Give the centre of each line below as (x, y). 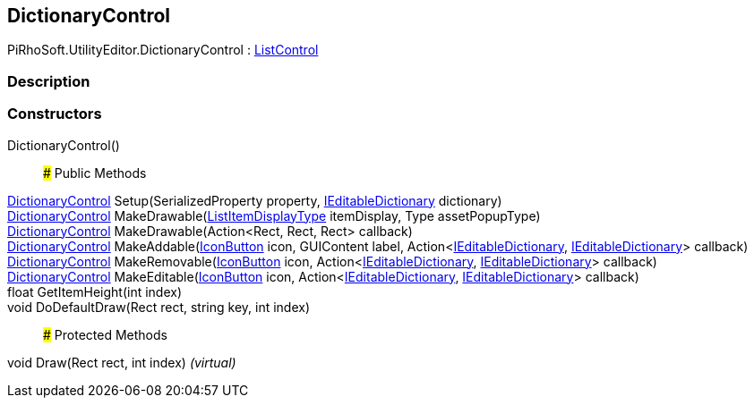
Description (49, 81)
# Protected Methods (105, 334)
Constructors (55, 114)
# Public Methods (95, 173)
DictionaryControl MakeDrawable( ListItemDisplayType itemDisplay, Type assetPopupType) (274, 215)
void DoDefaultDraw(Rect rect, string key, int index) (159, 307)
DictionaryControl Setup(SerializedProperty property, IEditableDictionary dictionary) (255, 200)
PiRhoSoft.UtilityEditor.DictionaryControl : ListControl (163, 50)
